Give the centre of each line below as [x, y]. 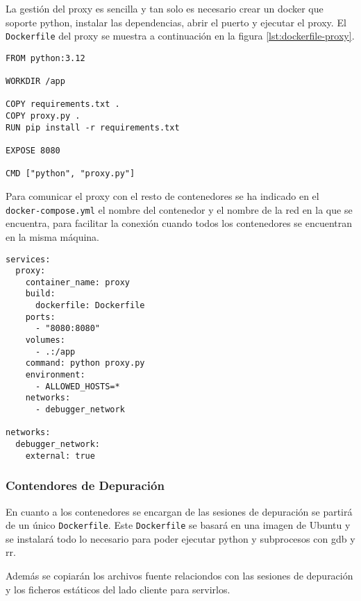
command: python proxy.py [85, 363]
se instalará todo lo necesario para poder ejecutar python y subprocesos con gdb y [180, 538]
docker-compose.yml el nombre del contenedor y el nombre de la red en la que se [179, 209]
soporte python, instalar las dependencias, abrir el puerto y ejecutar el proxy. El [176, 22]
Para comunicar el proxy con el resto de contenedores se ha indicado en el [162, 196]
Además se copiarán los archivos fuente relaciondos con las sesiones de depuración [179, 575]
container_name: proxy [77, 282]
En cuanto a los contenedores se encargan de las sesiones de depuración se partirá [179, 511]
